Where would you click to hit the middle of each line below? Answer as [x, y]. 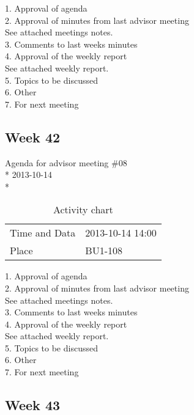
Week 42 [33, 137]
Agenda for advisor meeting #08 [66, 162]
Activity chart [83, 210]
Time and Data [43, 233]
